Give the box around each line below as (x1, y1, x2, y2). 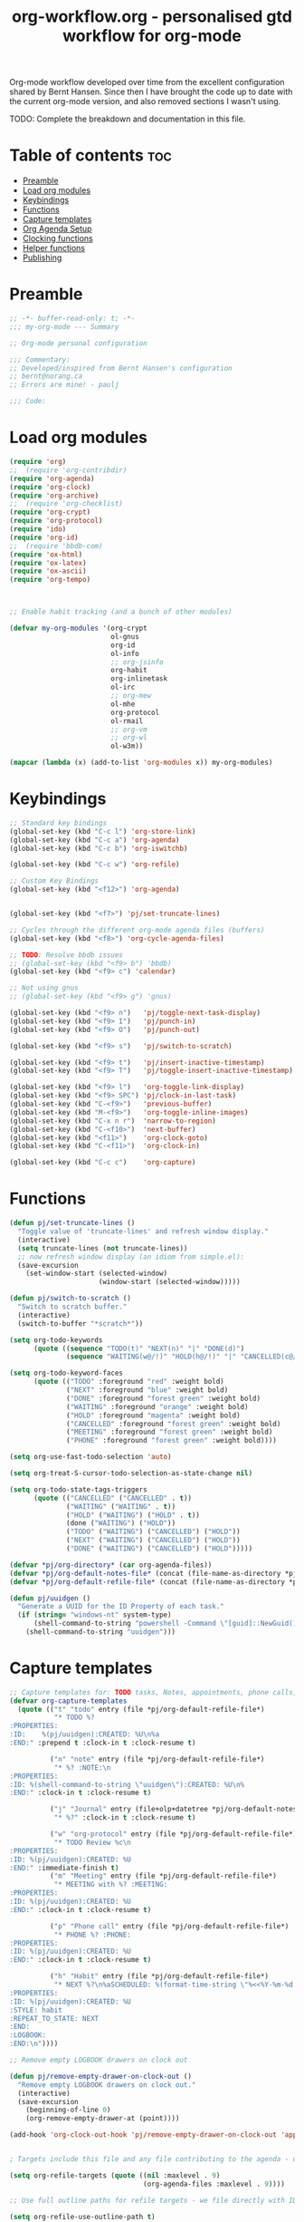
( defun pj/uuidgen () (9, 1593, 91, 1603)
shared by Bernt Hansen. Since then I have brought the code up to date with (9, 86, 293, 97)
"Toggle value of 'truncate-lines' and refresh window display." (17, 1227, 270, 1236)
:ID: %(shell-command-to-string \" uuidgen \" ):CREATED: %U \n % (9, 1780, 245, 1789)
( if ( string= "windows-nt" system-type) (17, 1610, 172, 1619)
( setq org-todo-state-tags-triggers (9, 1484, 147, 1494)
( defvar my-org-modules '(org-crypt (9, 623, 147, 633)
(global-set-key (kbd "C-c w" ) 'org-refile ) (9, 860, 180, 869)
